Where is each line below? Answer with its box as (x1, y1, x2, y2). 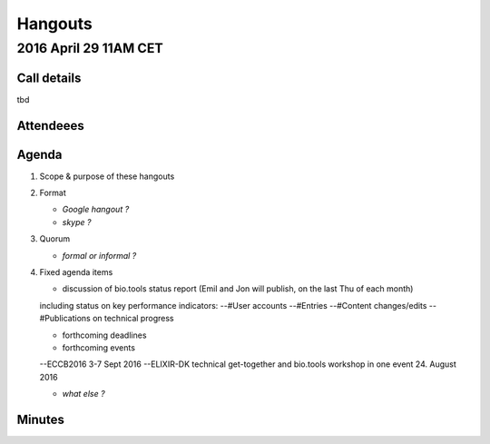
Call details (16, 70, 82, 85)
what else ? (62, 389, 105, 400)
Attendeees (16, 118, 85, 133)
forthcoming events (62, 341, 136, 353)
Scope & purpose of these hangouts (39, 171, 175, 182)
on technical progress (92, 313, 174, 324)
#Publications (39, 313, 91, 324)
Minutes (16, 411, 65, 427)
